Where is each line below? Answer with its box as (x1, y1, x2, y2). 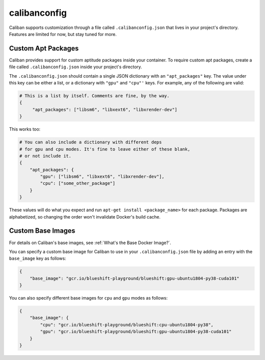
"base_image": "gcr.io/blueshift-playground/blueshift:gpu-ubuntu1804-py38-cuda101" (29, 276, 240, 281)
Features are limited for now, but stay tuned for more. (9, 31, 117, 37)
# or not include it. (19, 153, 72, 159)
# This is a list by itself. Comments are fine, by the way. (19, 93, 170, 98)
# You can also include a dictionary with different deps (19, 139, 162, 145)
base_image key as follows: (9, 255, 66, 261)
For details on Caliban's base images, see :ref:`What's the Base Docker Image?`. (9, 240, 171, 246)
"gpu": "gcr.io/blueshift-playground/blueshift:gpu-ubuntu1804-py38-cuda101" (40, 329, 232, 334)
